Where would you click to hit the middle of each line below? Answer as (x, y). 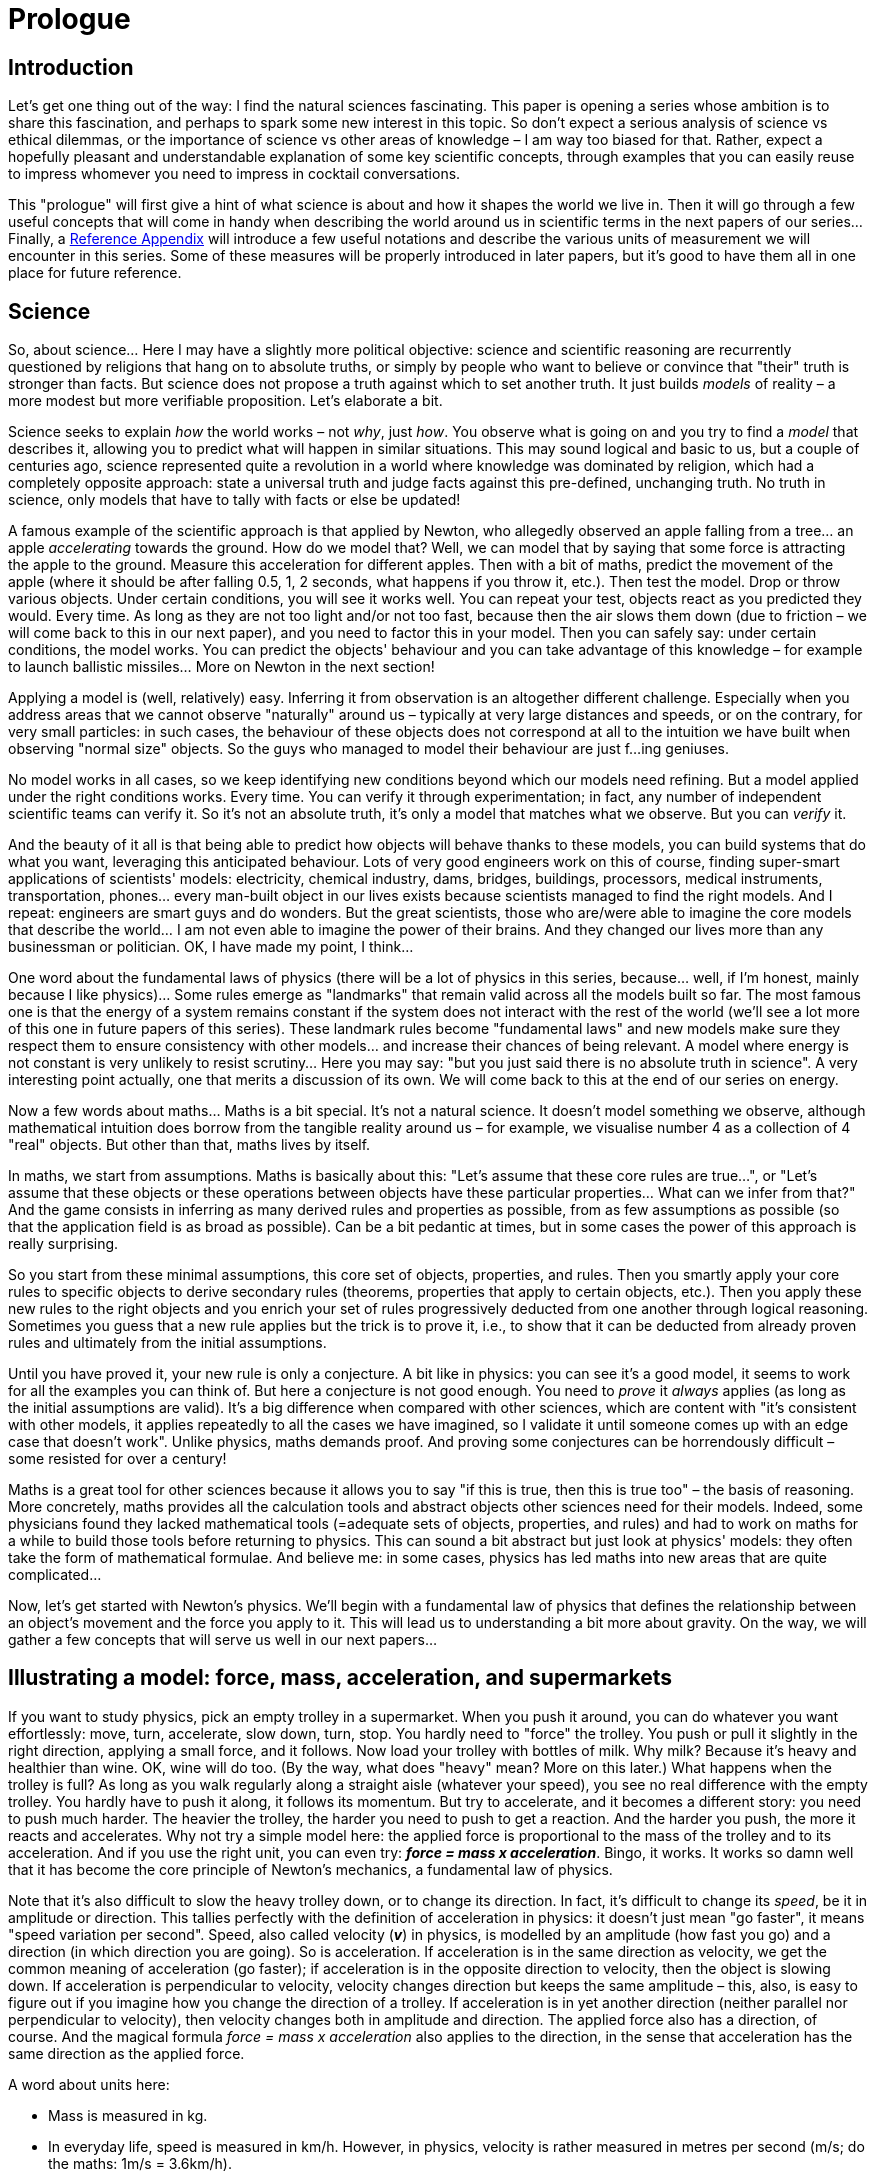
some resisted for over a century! (117, 1459)
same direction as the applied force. (126, 2053)
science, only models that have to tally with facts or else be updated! (234, 500)
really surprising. (63, 1244)
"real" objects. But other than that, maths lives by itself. (189, 1145)
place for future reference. (95, 273)
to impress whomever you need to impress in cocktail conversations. (234, 174)
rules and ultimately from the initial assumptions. (167, 1343)
